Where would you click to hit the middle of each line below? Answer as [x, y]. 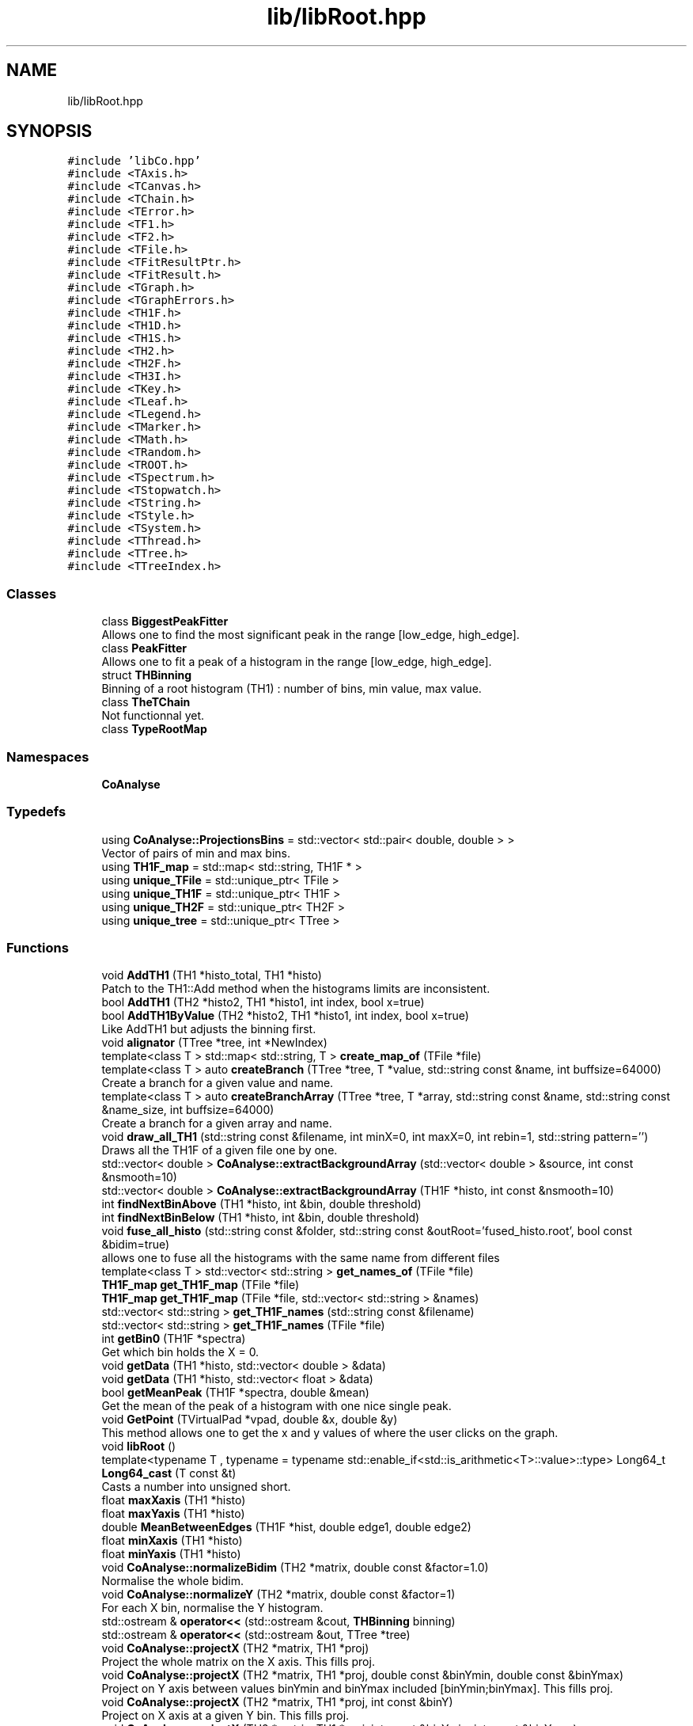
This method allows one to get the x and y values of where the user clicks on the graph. [330, 1433]
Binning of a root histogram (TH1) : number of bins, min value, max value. [292, 689]
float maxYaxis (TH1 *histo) [173, 1514]
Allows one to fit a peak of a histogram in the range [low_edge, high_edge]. [297, 662]
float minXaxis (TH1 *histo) [172, 1541]
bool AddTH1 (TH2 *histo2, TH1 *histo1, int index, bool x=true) [263, 1002]
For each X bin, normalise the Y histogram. [212, 1608]
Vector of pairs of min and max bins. [196, 853]
